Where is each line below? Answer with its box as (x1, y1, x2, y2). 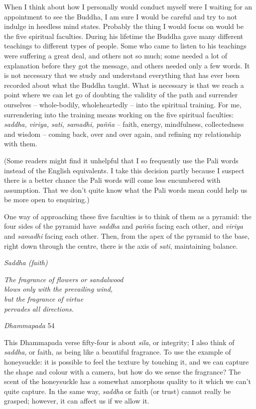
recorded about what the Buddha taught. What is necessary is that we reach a (4, 79, 244, 90)
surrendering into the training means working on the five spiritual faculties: (4, 109, 234, 119)
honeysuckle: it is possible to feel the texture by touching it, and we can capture (4, 357, 249, 367)
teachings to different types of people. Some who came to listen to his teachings (4, 40, 247, 51)
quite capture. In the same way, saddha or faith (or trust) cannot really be (4, 386, 231, 396)
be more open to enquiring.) (4, 194, 90, 205)
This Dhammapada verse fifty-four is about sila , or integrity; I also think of (4, 337, 235, 347)
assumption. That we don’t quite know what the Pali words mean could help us (4, 184, 248, 195)
